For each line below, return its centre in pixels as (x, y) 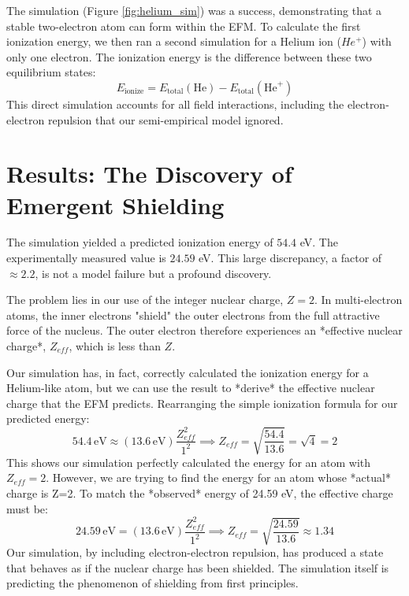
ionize (134, 92)
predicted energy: (48, 418)
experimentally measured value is (86, 258)
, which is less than (115, 346)
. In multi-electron (359, 300)
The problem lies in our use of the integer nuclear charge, (145, 300)
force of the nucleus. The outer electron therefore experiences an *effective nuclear (204, 330)
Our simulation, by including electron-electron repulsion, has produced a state (195, 552)
